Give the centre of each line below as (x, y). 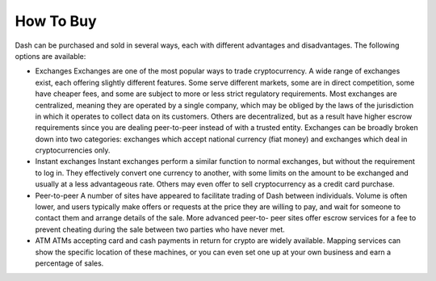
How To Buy (56, 21)
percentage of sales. (69, 263)
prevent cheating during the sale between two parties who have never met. (160, 229)
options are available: (50, 56)
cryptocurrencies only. (73, 150)
